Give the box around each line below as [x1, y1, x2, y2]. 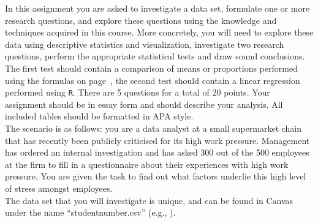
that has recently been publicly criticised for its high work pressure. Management [5, 134, 310, 146]
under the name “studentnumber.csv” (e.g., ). [5, 206, 176, 219]
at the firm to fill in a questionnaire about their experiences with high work [5, 157, 289, 170]
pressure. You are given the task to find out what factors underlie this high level [5, 170, 306, 183]
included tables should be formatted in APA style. [5, 110, 194, 123]
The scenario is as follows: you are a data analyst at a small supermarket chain [5, 122, 302, 134]
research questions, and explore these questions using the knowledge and [5, 13, 277, 26]
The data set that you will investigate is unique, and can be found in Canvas [5, 194, 293, 206]
